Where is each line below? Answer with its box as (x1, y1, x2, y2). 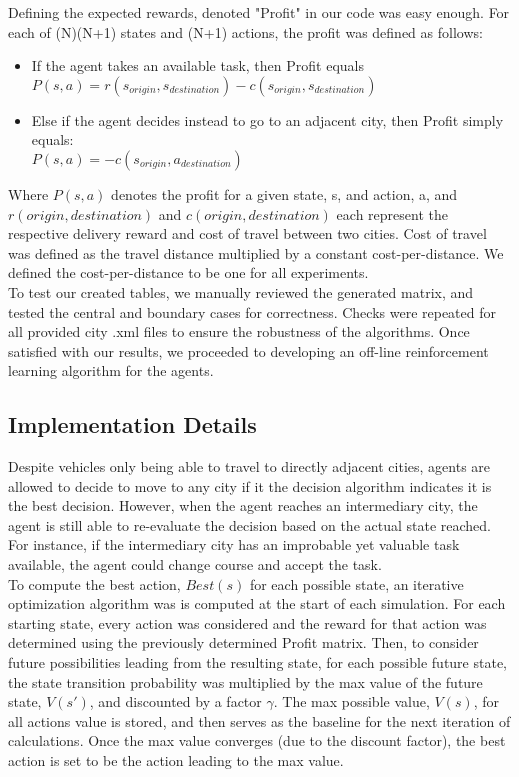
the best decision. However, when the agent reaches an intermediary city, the (8, 495, 478, 516)
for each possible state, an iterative (249, 573, 464, 594)
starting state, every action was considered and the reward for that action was (8, 612, 487, 633)
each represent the (336, 203, 448, 224)
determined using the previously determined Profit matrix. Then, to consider (8, 632, 479, 653)
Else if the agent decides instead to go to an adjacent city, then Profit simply (31, 109, 504, 130)
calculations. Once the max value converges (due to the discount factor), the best (8, 730, 506, 751)
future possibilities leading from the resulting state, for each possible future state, (8, 652, 507, 673)
